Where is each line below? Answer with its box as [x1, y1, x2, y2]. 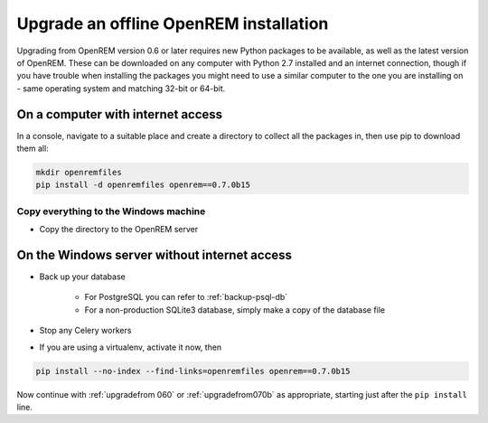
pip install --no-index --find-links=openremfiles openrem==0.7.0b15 [35, 366, 351, 376]
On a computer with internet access [16, 107, 223, 122]
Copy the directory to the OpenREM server [39, 224, 199, 235]
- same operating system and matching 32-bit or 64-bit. [16, 82, 226, 94]
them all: [16, 143, 49, 154]
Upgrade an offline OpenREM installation [16, 14, 329, 33]
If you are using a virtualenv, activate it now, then [39, 342, 222, 352]
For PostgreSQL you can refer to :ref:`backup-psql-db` [84, 292, 288, 303]
